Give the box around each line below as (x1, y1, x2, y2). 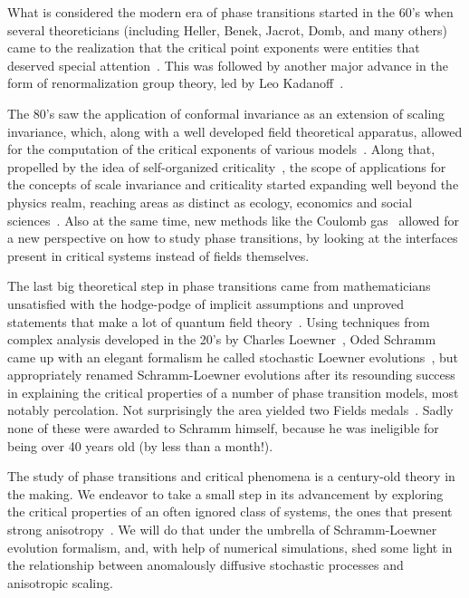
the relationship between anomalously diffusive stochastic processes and (7, 555, 404, 574)
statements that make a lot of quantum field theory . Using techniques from (7, 312, 430, 331)
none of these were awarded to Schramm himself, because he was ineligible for (7, 419, 439, 438)
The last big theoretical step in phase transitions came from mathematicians (7, 276, 431, 295)
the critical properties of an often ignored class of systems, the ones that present (7, 502, 453, 521)
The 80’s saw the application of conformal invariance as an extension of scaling (7, 103, 445, 122)
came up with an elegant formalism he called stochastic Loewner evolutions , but (7, 347, 458, 366)
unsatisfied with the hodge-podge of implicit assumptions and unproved (7, 294, 404, 313)
